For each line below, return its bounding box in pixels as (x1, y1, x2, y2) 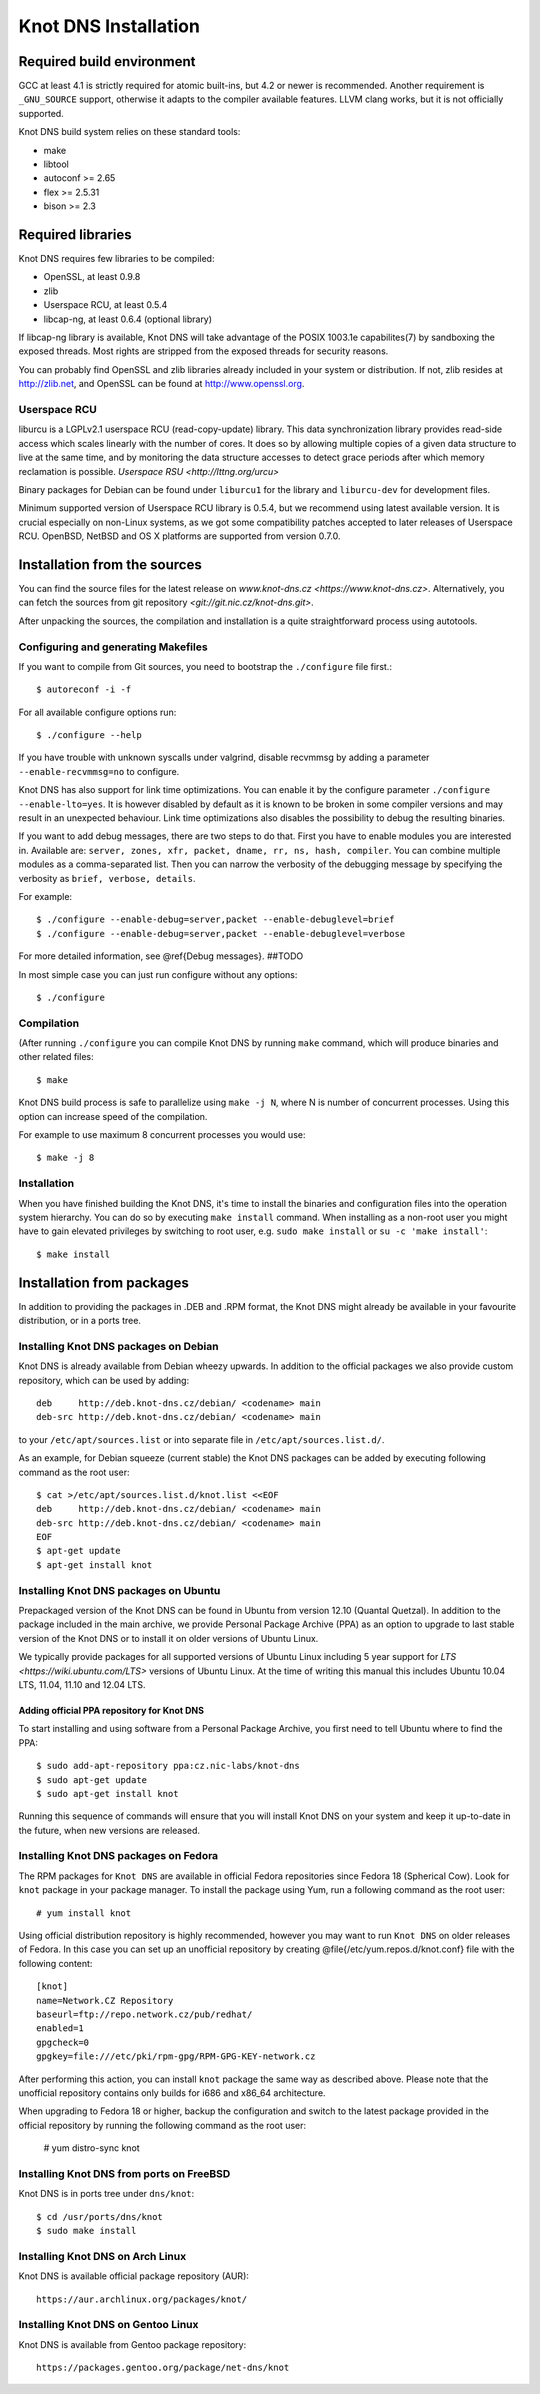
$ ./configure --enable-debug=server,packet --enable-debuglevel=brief (36, 914, 395, 925)
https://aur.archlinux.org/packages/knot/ (36, 2293, 248, 2305)
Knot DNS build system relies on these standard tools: (18, 126, 241, 138)
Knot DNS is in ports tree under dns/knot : (18, 2188, 195, 2200)
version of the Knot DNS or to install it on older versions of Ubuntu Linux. (18, 1632, 319, 1644)
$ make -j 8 (36, 1152, 95, 1164)
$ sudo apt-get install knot (36, 1788, 179, 1799)
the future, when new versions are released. (18, 1824, 200, 1836)
